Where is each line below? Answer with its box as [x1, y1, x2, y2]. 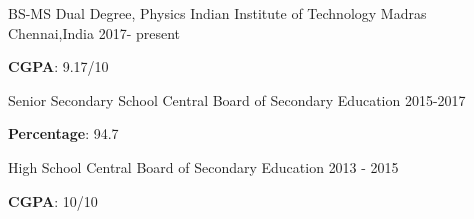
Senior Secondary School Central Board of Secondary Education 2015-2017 [8, 89, 466, 110]
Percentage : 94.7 [8, 123, 119, 144]
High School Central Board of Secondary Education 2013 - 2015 [8, 156, 399, 177]
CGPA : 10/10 [8, 190, 98, 211]
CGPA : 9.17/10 [8, 56, 109, 77]
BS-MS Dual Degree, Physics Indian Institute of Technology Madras [8, 3, 427, 23]
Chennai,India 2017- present [8, 22, 181, 43]
